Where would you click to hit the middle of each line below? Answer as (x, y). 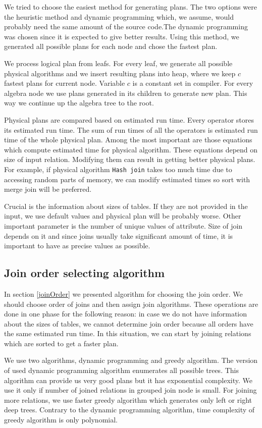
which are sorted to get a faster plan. (61, 343)
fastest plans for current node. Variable (65, 83)
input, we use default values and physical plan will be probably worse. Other (123, 216)
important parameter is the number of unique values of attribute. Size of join (123, 225)
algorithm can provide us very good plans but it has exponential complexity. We (128, 380)
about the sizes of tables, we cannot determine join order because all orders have (129, 323)
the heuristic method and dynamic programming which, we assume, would (119, 16)
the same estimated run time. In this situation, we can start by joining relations (128, 333)
